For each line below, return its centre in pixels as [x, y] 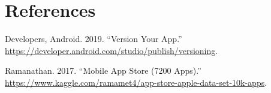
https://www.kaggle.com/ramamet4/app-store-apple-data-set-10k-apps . [136, 82]
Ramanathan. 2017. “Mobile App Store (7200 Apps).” [103, 70]
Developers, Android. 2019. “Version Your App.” [94, 39]
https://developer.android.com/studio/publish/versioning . [112, 50]
